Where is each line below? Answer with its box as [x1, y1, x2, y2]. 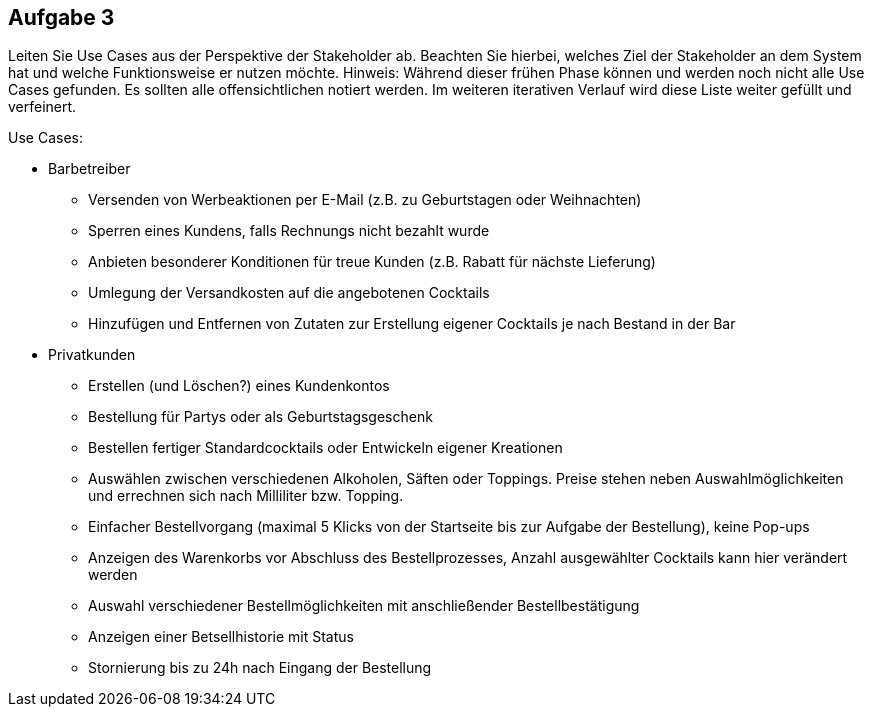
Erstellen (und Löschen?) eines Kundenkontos [88, 377, 390, 395]
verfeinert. [8, 98, 77, 116]
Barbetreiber [48, 160, 131, 178]
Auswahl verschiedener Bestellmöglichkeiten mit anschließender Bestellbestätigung [88, 597, 640, 615]
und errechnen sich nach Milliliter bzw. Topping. [88, 487, 404, 505]
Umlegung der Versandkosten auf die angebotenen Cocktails [88, 284, 490, 302]
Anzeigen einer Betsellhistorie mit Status [88, 628, 354, 646]
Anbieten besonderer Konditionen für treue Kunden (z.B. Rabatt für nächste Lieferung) [88, 253, 656, 271]
